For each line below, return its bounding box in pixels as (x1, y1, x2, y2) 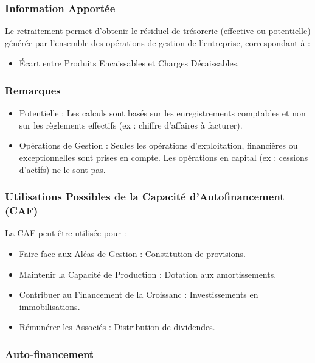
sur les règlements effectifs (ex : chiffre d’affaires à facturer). (19, 118, 243, 131)
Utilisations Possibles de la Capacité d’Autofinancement (5, 189, 285, 204)
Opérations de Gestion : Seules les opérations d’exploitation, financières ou (19, 139, 298, 152)
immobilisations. (19, 300, 80, 312)
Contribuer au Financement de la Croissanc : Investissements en (19, 288, 258, 301)
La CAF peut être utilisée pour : (5, 227, 126, 239)
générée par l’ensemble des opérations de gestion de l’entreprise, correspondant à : (5, 36, 310, 49)
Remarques (5, 82, 61, 97)
